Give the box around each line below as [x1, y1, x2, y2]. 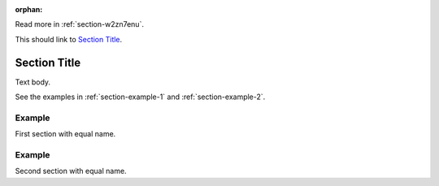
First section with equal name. [15, 129, 116, 139]
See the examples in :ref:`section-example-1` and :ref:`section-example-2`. [15, 92, 266, 102]
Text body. [15, 77, 51, 87]
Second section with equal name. [15, 167, 127, 176]
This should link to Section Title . [15, 34, 123, 44]
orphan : [15, 5, 43, 14]
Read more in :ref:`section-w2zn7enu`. [15, 19, 144, 29]
